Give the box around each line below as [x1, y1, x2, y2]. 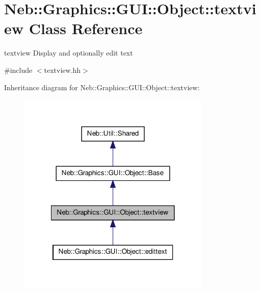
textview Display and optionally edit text [4, 47, 133, 58]
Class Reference [29, 18, 143, 39]
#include [4, 64, 33, 75]
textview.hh [44, 64, 81, 75]
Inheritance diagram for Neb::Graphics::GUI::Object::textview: [4, 82, 200, 92]
